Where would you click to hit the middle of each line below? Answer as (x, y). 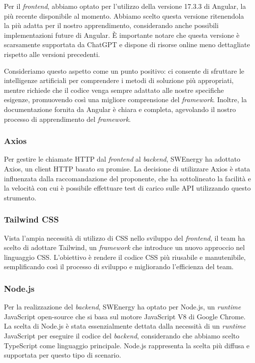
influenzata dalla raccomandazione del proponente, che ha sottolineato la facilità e (127, 178)
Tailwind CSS (31, 219)
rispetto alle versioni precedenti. (52, 54)
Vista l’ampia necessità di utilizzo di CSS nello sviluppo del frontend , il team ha (125, 237)
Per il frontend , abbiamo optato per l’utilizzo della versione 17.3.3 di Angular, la (125, 6)
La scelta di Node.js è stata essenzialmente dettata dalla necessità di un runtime (125, 326)
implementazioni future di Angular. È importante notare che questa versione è (122, 35)
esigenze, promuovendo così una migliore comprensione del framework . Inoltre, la (126, 99)
